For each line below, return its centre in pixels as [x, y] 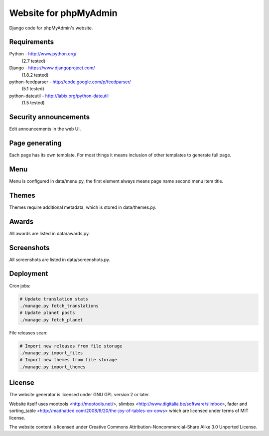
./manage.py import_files [51, 353]
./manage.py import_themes [53, 367]
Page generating [35, 143]
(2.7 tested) [34, 61]
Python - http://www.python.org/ [43, 54]
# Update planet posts [47, 313]
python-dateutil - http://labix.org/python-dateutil [59, 96]
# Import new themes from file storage [68, 360]
